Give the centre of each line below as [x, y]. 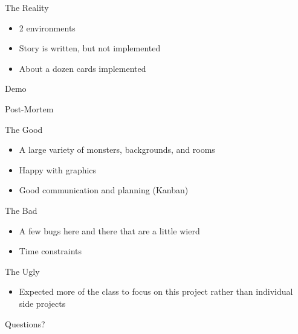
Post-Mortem [29, 108]
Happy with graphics [58, 169]
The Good [24, 129]
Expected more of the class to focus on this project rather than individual [156, 291]
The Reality [27, 7]
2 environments [47, 27]
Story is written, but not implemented [90, 48]
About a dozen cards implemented [83, 68]
